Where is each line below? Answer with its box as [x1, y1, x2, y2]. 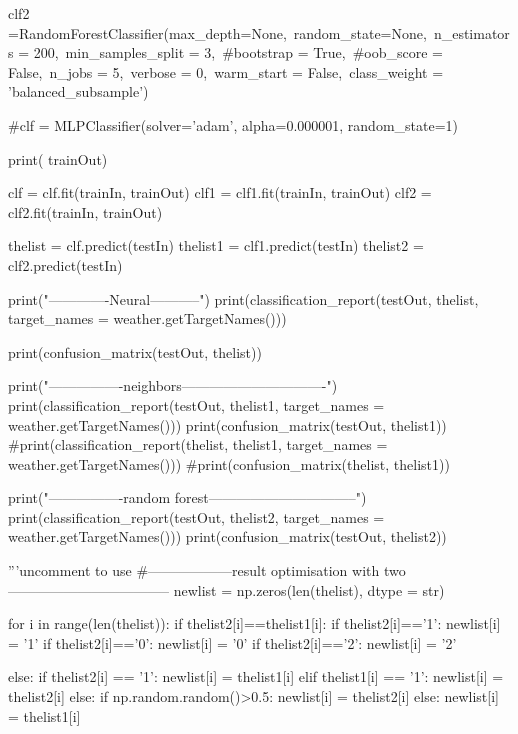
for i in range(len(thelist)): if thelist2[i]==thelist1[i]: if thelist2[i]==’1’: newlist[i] [8, 613, 501, 634]
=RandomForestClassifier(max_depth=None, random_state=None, [8, 22, 427, 43]
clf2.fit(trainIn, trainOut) [8, 201, 163, 222]
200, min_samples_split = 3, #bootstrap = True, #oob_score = [33, 42, 443, 63]
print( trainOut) [8, 148, 108, 169]
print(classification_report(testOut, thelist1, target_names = [8, 394, 385, 415]
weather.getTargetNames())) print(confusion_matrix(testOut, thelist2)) [8, 526, 447, 547]
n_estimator [433, 22, 510, 43]
